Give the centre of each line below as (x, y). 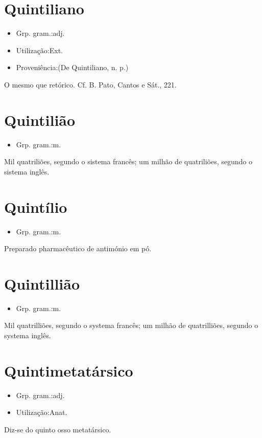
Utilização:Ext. (40, 50)
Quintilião (40, 119)
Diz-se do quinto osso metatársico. (58, 429)
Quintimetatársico (69, 370)
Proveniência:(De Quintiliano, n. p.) (72, 67)
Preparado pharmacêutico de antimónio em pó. (78, 248)
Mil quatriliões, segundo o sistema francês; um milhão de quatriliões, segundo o (128, 161)
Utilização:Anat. (42, 412)
